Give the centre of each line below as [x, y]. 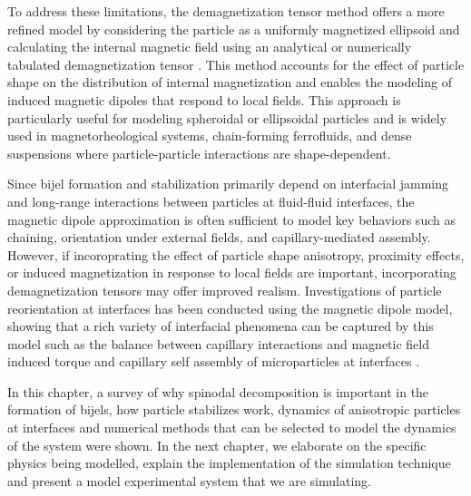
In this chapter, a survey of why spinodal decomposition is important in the [218, 391]
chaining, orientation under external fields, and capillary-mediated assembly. [219, 237]
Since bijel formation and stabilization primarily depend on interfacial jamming [228, 184]
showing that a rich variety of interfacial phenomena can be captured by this [221, 326]
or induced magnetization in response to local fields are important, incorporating [232, 272]
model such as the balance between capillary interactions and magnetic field [219, 343]
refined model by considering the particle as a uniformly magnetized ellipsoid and [234, 29]
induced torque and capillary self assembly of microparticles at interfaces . [214, 361]
